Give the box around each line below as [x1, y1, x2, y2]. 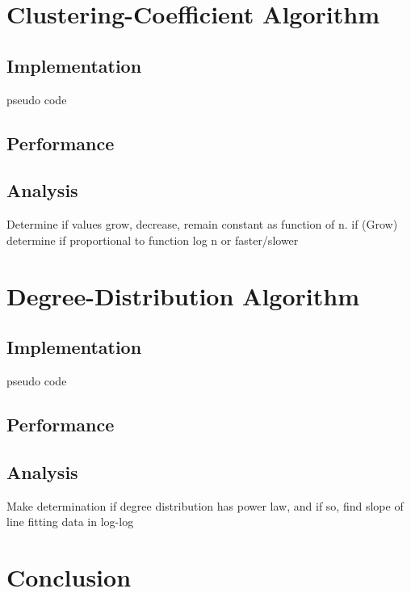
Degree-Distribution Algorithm [6, 279, 359, 312]
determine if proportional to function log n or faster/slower [6, 231, 299, 248]
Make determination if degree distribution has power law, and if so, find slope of [6, 497, 404, 514]
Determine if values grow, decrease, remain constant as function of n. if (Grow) [6, 216, 398, 233]
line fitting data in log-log [6, 513, 134, 530]
